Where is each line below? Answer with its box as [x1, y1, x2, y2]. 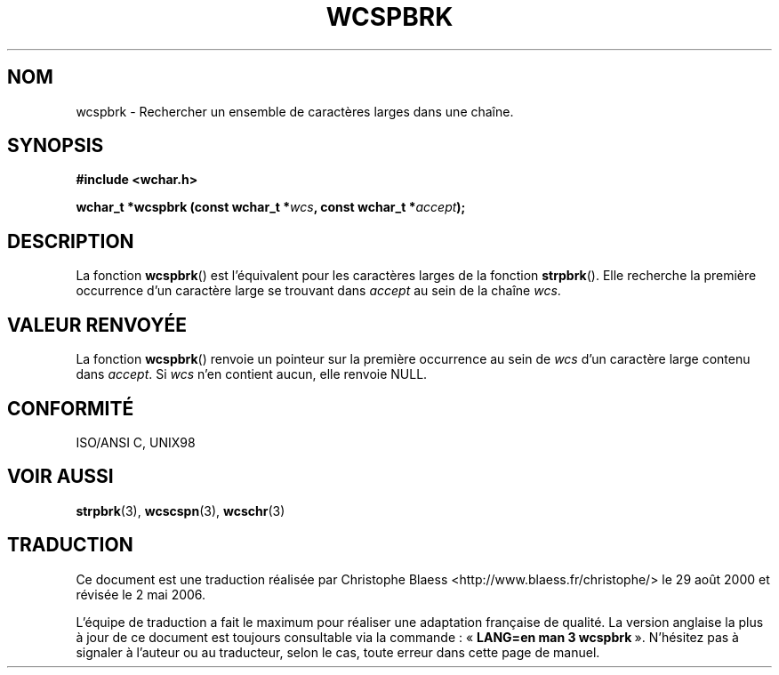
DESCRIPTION [7, 229, 134, 253]
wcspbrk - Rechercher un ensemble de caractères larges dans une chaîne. [76, 103, 514, 119]
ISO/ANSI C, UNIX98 [76, 434, 196, 450]
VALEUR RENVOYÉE [7, 313, 187, 336]
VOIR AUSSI [7, 465, 114, 488]
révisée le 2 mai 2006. [76, 586, 206, 602]
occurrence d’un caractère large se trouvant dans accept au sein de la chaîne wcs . [76, 283, 561, 299]
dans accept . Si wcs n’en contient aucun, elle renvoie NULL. [76, 366, 428, 382]
